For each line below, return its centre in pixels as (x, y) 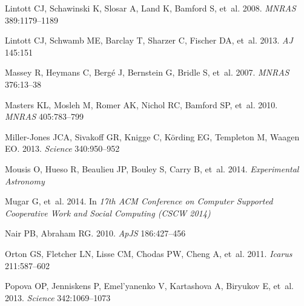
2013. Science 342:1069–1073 (58, 297)
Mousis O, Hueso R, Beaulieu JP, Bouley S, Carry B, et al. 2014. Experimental (152, 168)
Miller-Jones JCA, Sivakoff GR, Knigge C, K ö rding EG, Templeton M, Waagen (152, 136)
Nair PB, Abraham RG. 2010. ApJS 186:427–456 (95, 233)
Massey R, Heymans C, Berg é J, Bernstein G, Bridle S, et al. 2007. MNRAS (147, 72)
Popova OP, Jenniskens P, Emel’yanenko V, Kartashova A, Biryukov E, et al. (149, 286)
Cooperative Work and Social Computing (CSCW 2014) (108, 213)
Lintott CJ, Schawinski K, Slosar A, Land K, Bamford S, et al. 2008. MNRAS (150, 8)
